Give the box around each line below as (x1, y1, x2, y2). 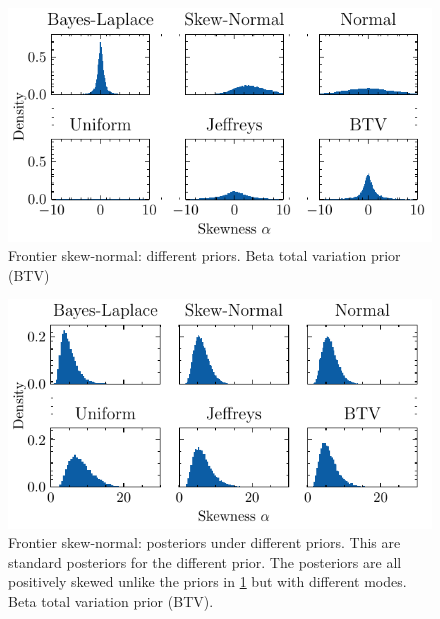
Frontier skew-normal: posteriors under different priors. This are (8, 532, 401, 553)
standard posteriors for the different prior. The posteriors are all (8, 551, 402, 572)
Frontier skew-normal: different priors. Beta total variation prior (8, 245, 401, 266)
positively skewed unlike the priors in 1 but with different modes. (8, 571, 407, 592)
